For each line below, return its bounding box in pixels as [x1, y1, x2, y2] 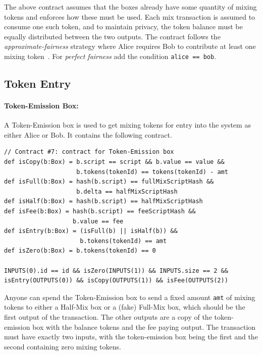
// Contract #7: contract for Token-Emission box [4, 148, 174, 156]
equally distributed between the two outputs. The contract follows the [4, 31, 221, 41]
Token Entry [4, 76, 71, 91]
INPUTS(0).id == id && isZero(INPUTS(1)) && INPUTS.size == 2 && [4, 267, 228, 274]
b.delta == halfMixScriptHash [76, 188, 178, 195]
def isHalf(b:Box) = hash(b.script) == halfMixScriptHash [4, 198, 203, 205]
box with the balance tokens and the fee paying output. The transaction [32, 321, 256, 332]
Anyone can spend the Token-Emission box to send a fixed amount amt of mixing [4, 291, 255, 302]
